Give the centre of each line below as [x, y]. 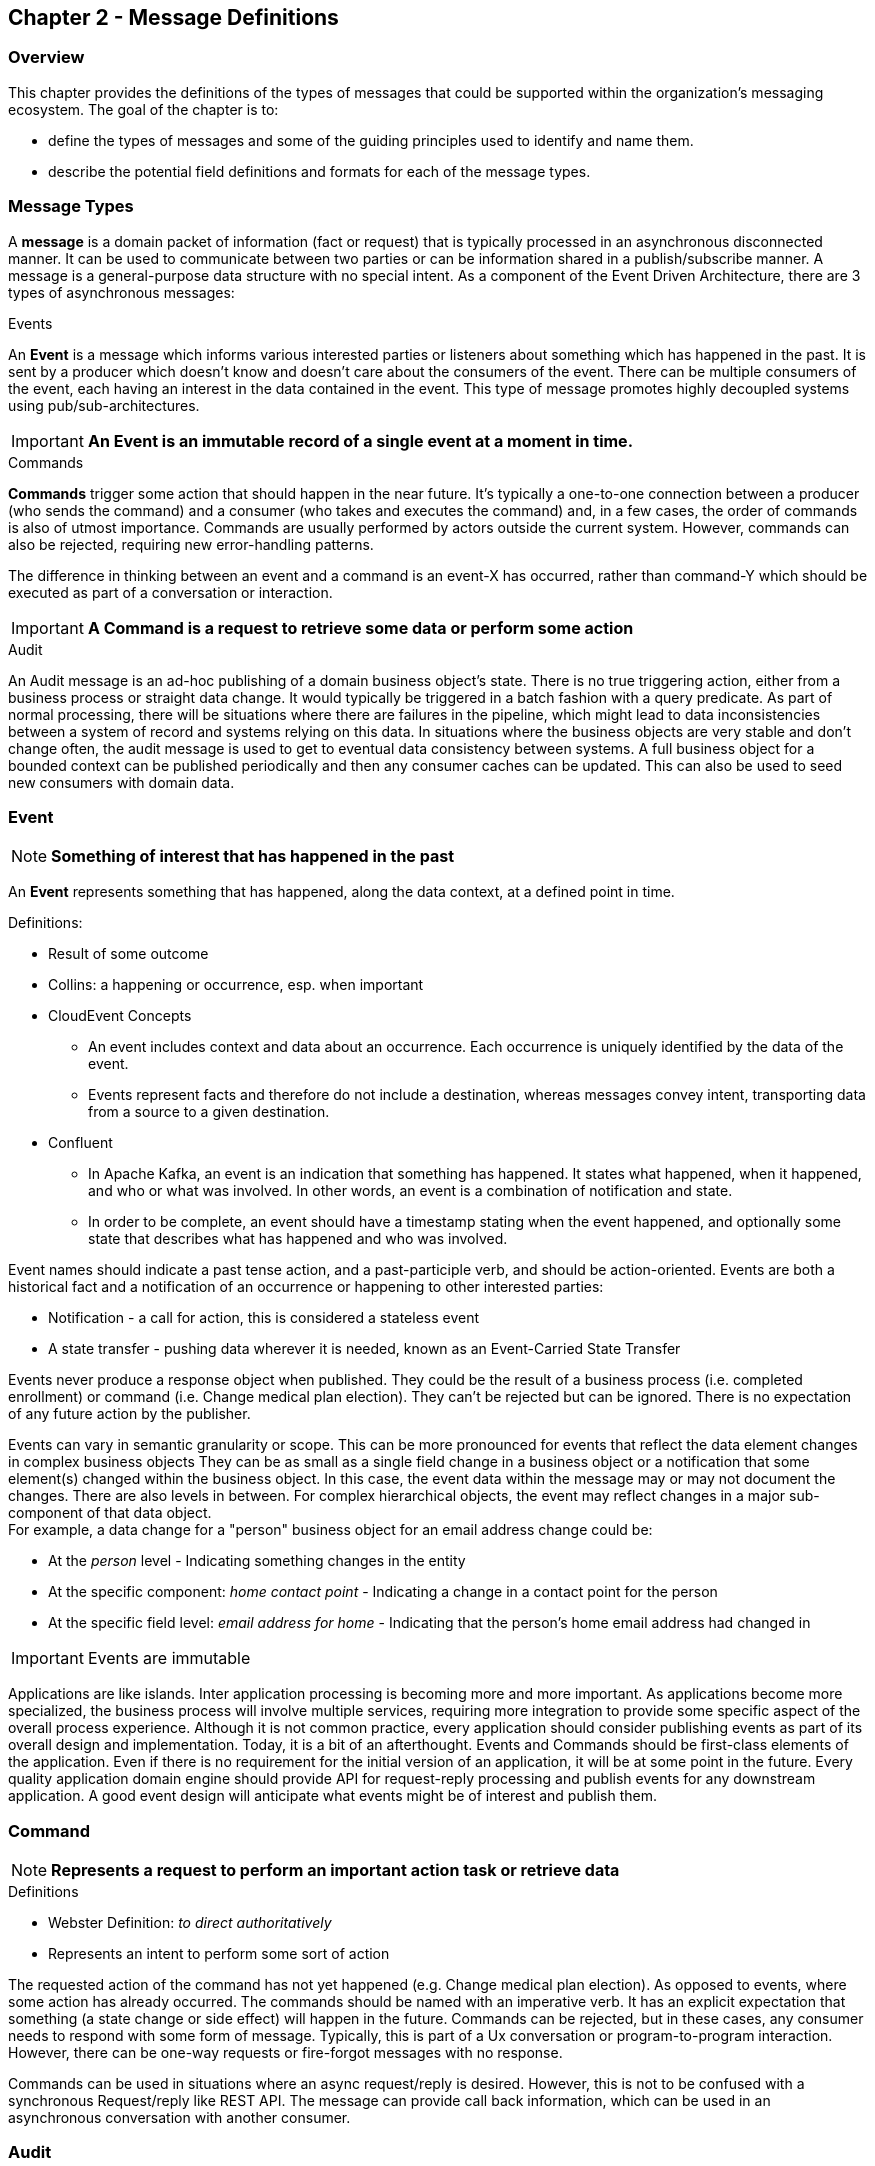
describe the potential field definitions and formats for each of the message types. [319, 171]
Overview [46, 57]
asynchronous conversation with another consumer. [179, 2118]
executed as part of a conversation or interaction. [170, 592]
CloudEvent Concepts [120, 1016]
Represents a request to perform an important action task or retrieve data [335, 1870]
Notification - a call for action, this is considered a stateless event [264, 1318]
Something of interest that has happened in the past [253, 856]
